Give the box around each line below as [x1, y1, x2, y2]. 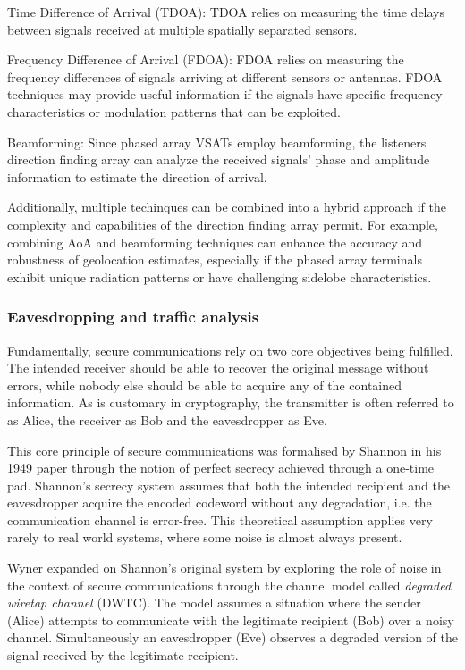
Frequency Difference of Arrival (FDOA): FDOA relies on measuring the [7, 50, 404, 69]
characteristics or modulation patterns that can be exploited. [7, 102, 341, 121]
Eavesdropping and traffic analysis [7, 306, 259, 328]
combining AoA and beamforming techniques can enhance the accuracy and [7, 232, 423, 251]
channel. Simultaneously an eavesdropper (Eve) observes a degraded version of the [7, 628, 458, 647]
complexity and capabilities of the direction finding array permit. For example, [7, 214, 438, 233]
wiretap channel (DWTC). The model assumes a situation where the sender [7, 593, 421, 612]
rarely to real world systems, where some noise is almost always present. [7, 528, 402, 547]
